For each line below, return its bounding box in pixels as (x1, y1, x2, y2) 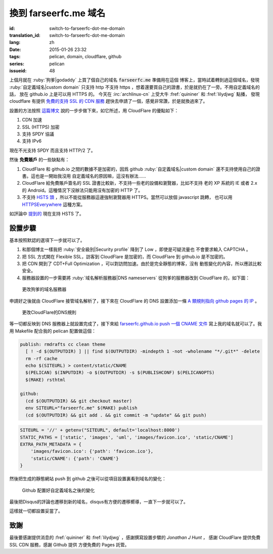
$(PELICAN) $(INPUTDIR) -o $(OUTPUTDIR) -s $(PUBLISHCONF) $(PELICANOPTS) (25, 370, 215, 375)
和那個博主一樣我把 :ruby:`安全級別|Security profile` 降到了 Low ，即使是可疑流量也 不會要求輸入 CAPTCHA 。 (22, 246, 251, 252)
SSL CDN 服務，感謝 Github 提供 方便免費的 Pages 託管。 (9, 541, 129, 547)
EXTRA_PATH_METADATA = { (20, 441, 82, 447)
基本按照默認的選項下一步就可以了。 (9, 237, 85, 243)
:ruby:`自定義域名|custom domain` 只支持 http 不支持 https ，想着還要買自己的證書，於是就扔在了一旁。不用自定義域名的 (9, 84, 260, 90)
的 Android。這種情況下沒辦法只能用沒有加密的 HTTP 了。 (22, 187, 143, 193)
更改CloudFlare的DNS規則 (22, 309, 77, 315)
